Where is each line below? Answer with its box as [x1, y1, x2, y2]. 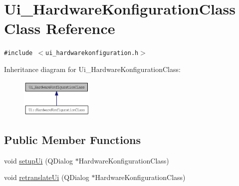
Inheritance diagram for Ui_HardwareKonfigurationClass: [4, 63, 181, 74]
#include [4, 49, 33, 57]
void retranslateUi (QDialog [4, 172, 89, 182]
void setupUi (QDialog [4, 155, 73, 165]
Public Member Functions [4, 132, 141, 147]
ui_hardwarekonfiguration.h [45, 49, 139, 57]
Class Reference [4, 18, 115, 38]
